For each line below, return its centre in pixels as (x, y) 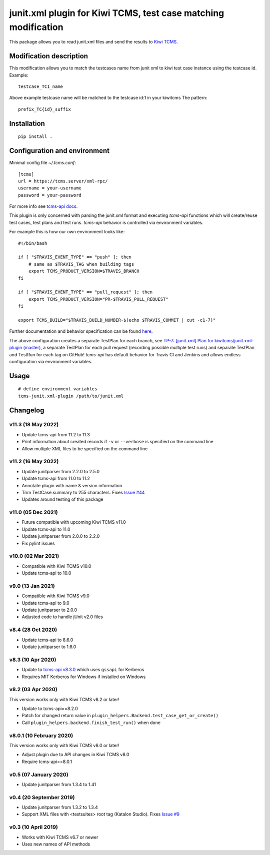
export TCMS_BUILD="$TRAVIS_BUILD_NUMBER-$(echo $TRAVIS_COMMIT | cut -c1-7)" (117, 320)
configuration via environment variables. (51, 361)
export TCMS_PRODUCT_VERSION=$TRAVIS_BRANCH (84, 271)
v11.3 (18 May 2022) (34, 425)
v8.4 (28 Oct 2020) (33, 630)
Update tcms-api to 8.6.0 (47, 640)
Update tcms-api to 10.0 (46, 573)
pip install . (35, 137)
